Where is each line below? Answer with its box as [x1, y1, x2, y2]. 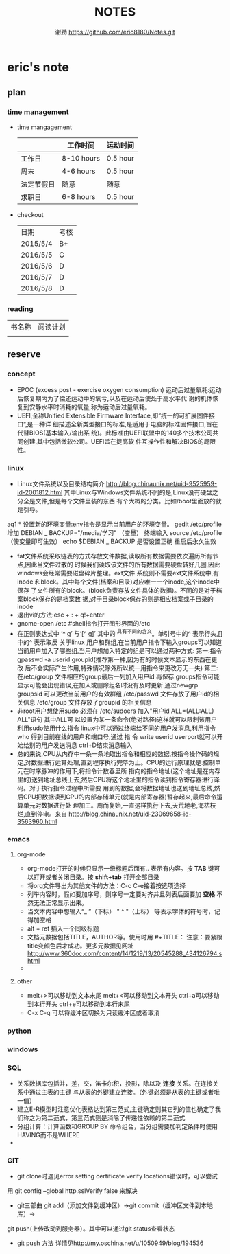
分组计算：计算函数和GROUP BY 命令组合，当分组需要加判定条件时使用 [16, 1122, 218, 1130]
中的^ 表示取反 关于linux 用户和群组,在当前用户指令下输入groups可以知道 [16, 638, 222, 646]
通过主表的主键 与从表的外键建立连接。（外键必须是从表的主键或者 [29, 1088, 214, 1096]
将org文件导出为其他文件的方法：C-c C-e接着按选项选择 [27, 881, 186, 889]
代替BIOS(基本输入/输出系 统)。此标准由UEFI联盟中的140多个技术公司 [16, 429, 214, 437]
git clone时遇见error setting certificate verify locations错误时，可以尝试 [16, 1172, 218, 1181]
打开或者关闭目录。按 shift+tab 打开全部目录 [33, 873, 159, 881]
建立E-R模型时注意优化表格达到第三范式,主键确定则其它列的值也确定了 [16, 1105, 216, 1113]
